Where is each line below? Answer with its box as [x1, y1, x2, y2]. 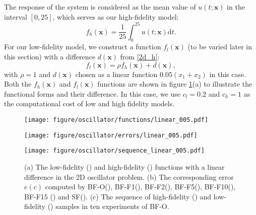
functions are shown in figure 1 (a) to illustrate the [97, 79, 252, 89]
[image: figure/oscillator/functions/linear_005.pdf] [24, 116, 209, 124]
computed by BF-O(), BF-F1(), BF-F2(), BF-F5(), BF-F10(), [45, 181, 236, 192]
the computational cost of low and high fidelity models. [4, 98, 175, 109]
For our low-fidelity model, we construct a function [4, 41, 161, 52]
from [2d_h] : [120, 51, 160, 62]
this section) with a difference [4, 51, 96, 62]
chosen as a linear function [75, 68, 158, 79]
